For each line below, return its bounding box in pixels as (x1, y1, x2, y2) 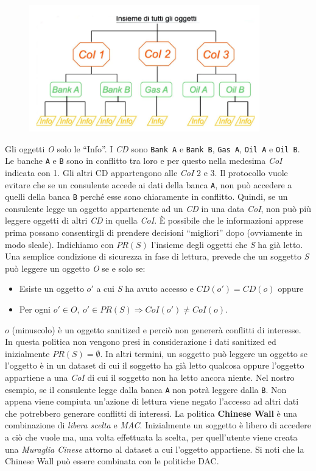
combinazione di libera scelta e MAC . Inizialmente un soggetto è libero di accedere (5, 419, 311, 431)
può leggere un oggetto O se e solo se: (5, 261, 146, 274)
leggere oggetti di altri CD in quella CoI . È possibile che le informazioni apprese (5, 214, 304, 227)
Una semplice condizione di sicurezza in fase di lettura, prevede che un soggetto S (5, 250, 309, 263)
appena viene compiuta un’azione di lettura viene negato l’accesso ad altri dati (5, 395, 299, 408)
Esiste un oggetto (19, 282, 84, 295)
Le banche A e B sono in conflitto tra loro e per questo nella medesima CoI (5, 154, 283, 167)
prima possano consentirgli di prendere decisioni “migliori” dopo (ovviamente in (5, 226, 303, 239)
